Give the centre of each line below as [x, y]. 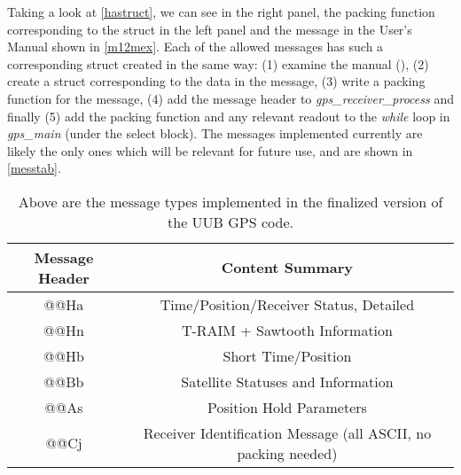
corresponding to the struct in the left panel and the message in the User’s [210, 29]
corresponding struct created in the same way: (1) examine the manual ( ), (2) [218, 63]
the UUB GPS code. [230, 222]
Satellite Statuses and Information [287, 381]
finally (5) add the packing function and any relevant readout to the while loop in [229, 116]
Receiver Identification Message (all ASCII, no [287, 432]
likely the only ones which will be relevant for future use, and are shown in [210, 150]
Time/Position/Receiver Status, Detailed [287, 304]
